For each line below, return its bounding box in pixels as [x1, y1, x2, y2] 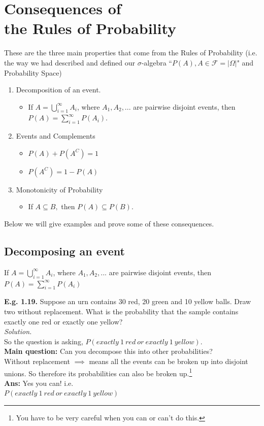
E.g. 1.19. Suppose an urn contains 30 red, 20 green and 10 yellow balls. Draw [4, 296, 251, 307]
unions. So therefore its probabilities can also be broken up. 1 [4, 366, 192, 378]
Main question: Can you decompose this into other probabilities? [4, 346, 213, 356]
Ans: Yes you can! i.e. [4, 377, 74, 388]
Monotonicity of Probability [16, 184, 103, 194]
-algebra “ [141, 57, 172, 68]
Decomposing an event [4, 243, 125, 259]
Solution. [4, 326, 32, 337]
